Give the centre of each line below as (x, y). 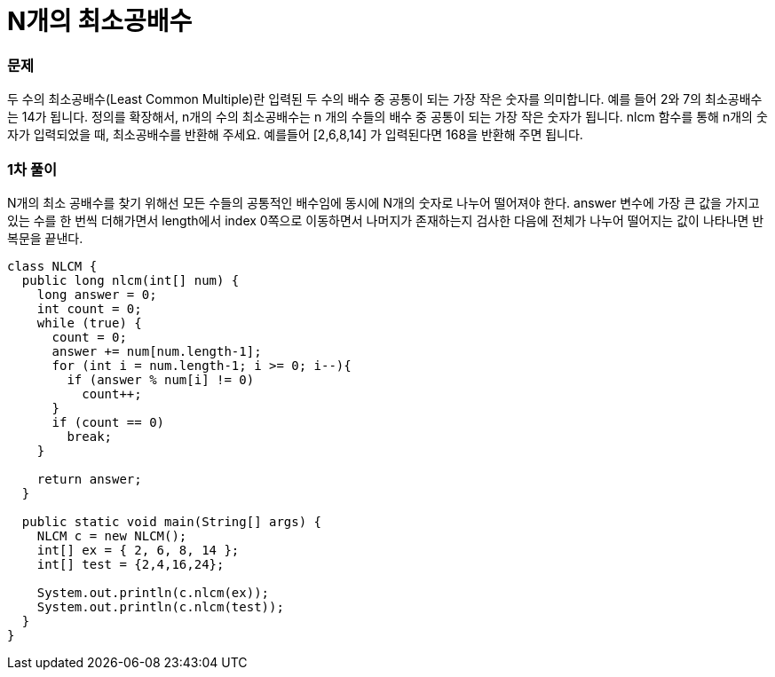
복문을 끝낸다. (45, 238)
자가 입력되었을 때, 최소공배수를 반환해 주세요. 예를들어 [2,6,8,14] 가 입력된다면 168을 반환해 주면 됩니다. (295, 135)
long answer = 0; (97, 294)
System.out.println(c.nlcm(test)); (160, 606)
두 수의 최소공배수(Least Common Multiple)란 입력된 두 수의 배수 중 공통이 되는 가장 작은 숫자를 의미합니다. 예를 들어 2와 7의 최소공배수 (385, 99)
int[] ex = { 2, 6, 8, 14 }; (138, 550)
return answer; (89, 479)
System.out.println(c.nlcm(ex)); (153, 592)
